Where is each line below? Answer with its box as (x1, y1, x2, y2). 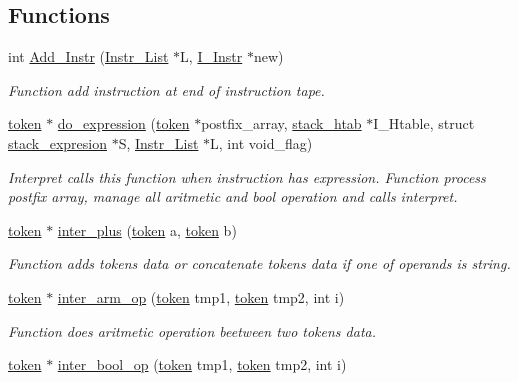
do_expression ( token (57, 113, 190, 134)
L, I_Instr (180, 46, 243, 67)
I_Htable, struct (373, 113, 475, 134)
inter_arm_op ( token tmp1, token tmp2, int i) (57, 286, 345, 307)
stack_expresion (8, 132, 107, 153)
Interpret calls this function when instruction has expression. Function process (8, 166, 486, 187)
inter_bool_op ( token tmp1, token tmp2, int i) (57, 354, 347, 375)
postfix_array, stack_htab (201, 113, 362, 134)
